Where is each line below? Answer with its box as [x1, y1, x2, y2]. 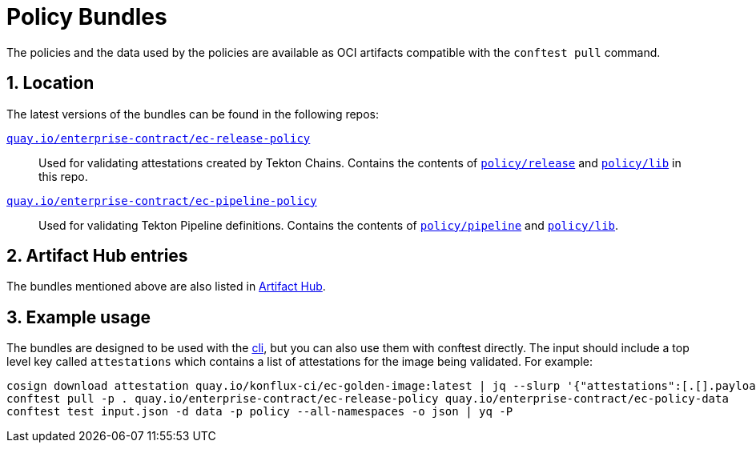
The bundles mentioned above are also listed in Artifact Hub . [6, 279, 326, 294]
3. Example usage [6, 307, 151, 327]
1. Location [6, 73, 94, 94]
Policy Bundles [6, 3, 167, 30]
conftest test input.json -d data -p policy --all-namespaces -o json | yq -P [6, 405, 513, 419]
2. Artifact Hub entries [6, 246, 188, 267]
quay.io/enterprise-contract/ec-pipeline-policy [6, 194, 317, 207]
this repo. [38, 169, 88, 183]
